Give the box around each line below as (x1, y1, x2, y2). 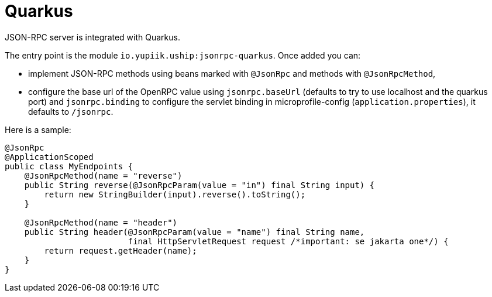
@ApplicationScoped (5, 152, 94, 162)
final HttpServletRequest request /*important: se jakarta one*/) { (128, 236, 449, 246)
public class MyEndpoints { (5, 161, 133, 171)
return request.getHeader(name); (44, 245, 197, 255)
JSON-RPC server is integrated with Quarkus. (5, 32, 180, 42)
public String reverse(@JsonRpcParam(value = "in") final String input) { (24, 180, 375, 190)
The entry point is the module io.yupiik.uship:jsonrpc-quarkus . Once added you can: (5, 50, 361, 60)
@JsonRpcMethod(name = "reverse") (24, 170, 183, 180)
